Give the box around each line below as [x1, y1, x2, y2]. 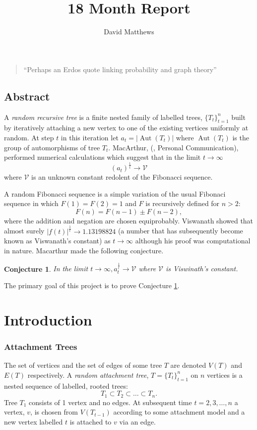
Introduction [4, 309, 92, 329]
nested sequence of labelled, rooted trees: [4, 380, 128, 391]
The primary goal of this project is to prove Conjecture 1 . [4, 280, 180, 290]
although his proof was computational [135, 235, 251, 246]
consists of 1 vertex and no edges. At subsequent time [29, 397, 192, 407]
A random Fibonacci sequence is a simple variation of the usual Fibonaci [4, 188, 226, 199]
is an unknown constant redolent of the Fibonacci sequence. [31, 172, 213, 182]
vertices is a [207, 369, 243, 380]
